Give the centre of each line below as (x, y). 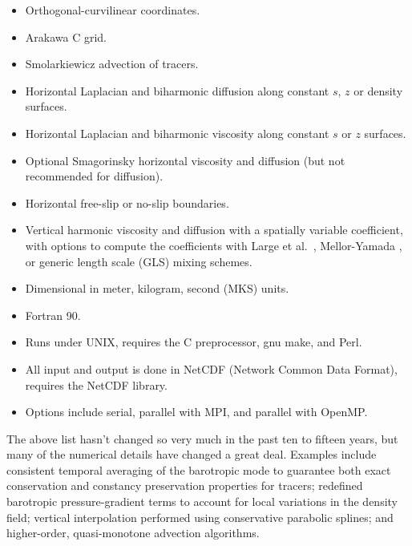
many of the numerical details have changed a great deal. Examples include (192, 454)
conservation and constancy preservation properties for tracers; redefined (185, 485)
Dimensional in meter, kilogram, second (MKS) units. (157, 288)
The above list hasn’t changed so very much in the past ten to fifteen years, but (202, 438)
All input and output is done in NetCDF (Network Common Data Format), (211, 368)
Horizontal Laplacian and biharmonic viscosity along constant (177, 133)
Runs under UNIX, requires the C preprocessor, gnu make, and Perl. (194, 342)
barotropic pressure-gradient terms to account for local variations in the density (202, 502)
